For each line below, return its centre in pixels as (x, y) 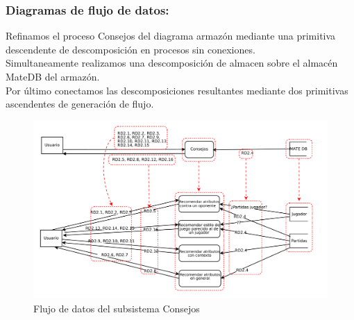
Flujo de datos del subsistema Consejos (117, 308)
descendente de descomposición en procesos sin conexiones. (130, 49)
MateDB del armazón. (53, 76)
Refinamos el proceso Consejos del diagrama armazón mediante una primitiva (171, 36)
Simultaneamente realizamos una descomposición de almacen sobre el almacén (172, 63)
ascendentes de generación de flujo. (80, 104)
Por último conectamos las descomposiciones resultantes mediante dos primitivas (177, 90)
